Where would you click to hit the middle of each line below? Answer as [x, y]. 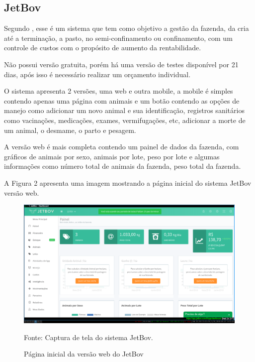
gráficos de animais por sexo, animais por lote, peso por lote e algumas [112, 156]
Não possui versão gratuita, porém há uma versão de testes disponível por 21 [121, 64]
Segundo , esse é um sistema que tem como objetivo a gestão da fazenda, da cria [127, 28]
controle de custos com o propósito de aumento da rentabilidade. [103, 48]
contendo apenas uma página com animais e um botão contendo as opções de [122, 100]
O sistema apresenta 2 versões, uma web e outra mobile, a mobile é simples [119, 91]
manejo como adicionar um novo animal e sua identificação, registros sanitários [124, 110]
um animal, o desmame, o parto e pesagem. [70, 130]
